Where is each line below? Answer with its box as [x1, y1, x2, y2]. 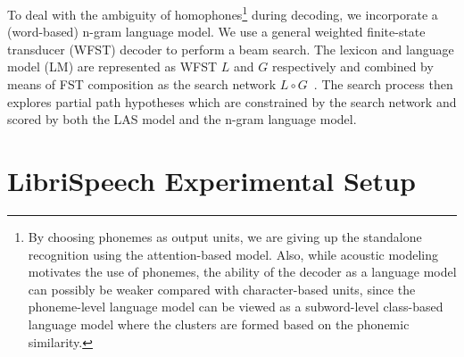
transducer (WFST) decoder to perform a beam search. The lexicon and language [7, 39, 454, 58]
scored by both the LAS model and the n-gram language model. [7, 110, 357, 129]
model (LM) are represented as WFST [7, 57, 218, 76]
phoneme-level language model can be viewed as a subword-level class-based [28, 297, 443, 316]
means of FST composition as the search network [7, 75, 277, 94]
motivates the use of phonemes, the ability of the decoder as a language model [28, 262, 457, 281]
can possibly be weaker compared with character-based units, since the [28, 279, 416, 298]
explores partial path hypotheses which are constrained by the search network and [7, 92, 457, 111]
